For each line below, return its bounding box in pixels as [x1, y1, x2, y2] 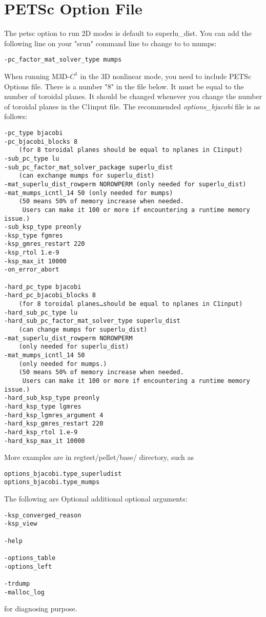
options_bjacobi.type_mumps [4, 478, 100, 486]
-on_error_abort [4, 266, 59, 274]
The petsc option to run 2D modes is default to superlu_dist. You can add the [4, 28, 252, 38]
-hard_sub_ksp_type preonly [4, 394, 100, 402]
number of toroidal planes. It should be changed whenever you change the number [4, 91, 262, 102]
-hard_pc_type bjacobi [4, 283, 81, 291]
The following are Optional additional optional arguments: [4, 493, 188, 504]
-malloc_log [4, 588, 45, 596]
